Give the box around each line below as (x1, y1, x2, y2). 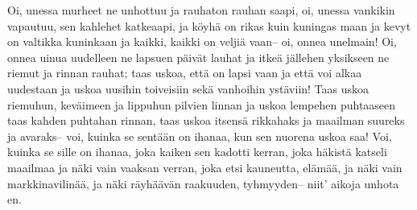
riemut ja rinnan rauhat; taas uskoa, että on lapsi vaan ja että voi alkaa (7, 64, 362, 81)
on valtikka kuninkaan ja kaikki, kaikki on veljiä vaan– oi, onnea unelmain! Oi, (7, 33, 397, 50)
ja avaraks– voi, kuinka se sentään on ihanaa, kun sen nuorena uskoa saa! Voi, (7, 127, 392, 144)
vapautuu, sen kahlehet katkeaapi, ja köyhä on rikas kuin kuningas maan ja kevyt (7, 17, 411, 34)
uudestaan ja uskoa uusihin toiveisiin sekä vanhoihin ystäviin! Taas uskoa (7, 80, 370, 97)
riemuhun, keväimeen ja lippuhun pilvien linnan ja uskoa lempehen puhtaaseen (7, 96, 396, 113)
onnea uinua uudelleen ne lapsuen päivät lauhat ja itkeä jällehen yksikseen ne (7, 48, 390, 65)
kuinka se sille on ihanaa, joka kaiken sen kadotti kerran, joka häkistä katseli (7, 143, 387, 160)
